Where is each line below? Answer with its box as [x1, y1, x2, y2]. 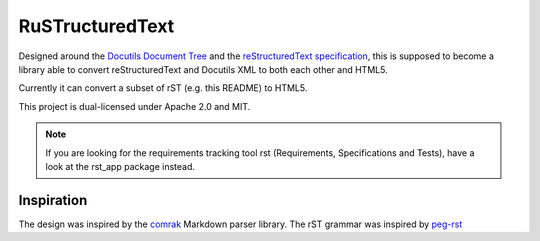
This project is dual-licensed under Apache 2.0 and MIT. [18, 100, 251, 112]
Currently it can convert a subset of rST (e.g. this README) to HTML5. [18, 82, 308, 94]
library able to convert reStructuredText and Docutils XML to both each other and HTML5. [18, 63, 389, 75]
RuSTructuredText [18, 15, 175, 37]
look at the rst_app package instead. [45, 160, 195, 172]
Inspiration [18, 191, 88, 209]
